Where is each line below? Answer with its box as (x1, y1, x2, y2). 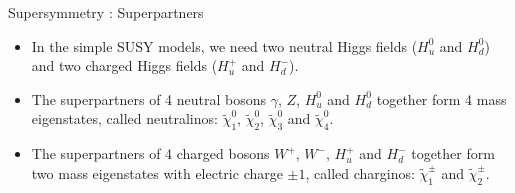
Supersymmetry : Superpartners (8, 2, 204, 22)
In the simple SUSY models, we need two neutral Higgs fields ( (31, 35, 418, 56)
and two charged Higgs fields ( (31, 55, 218, 76)
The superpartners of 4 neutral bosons (31, 88, 267, 109)
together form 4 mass (376, 88, 507, 109)
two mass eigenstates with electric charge (31, 162, 283, 183)
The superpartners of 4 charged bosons (31, 143, 270, 164)
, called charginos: (305, 162, 415, 183)
